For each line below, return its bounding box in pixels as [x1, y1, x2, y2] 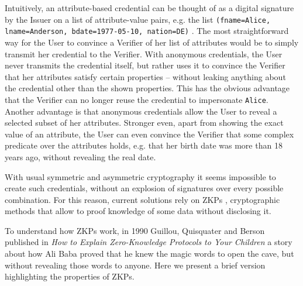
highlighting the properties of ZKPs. [5, 270, 135, 282]
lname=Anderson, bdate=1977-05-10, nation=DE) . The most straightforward [5, 25, 289, 37]
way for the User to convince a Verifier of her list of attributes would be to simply [5, 36, 299, 48]
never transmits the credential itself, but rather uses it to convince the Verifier [5, 59, 285, 71]
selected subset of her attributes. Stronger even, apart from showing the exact [5, 116, 284, 129]
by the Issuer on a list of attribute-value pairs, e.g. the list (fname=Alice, [5, 13, 271, 25]
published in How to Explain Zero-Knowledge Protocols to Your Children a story [5, 236, 292, 248]
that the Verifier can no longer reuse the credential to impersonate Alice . [5, 93, 268, 105]
